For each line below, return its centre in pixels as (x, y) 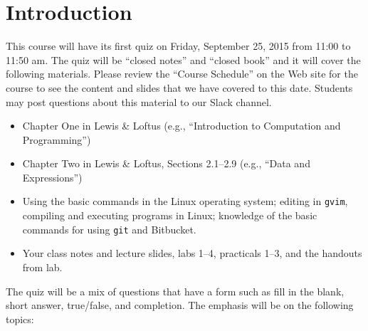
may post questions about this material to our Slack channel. (139, 101)
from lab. (42, 267)
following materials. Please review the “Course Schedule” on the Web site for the (182, 74)
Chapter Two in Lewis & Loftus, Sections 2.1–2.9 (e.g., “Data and (166, 163)
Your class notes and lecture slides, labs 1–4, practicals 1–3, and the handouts (192, 253)
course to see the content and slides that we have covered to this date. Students (179, 87)
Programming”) (57, 139)
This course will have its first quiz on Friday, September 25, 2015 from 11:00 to (178, 46)
